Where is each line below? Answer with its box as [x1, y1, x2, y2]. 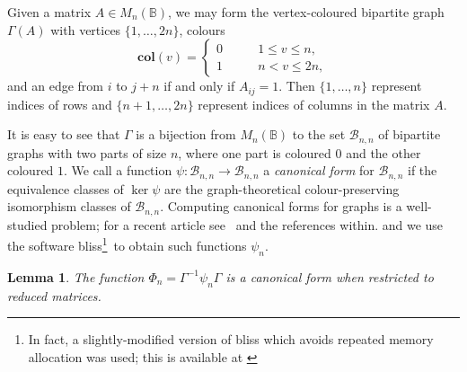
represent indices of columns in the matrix [198, 94, 430, 113]
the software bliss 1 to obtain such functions [7, 234, 247, 255]
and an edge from [7, 76, 103, 95]
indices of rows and [7, 94, 112, 113]
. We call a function [64, 161, 172, 180]
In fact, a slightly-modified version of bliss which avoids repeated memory [28, 330, 434, 349]
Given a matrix [7, 3, 92, 21]
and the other [346, 143, 421, 162]
